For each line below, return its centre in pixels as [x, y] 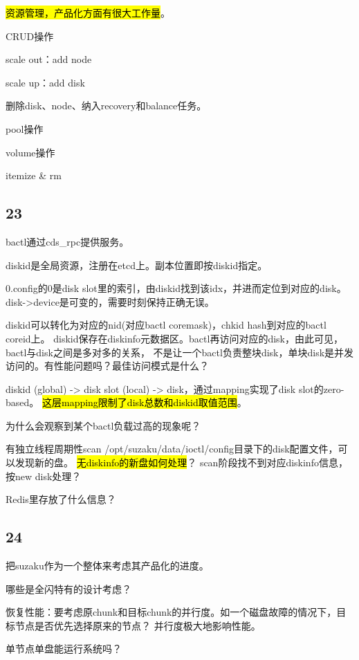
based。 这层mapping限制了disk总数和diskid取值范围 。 [126, 402]
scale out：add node [49, 59]
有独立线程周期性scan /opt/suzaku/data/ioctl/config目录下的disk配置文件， [172, 449]
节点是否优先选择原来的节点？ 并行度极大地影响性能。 [138, 625]
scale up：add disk [45, 82]
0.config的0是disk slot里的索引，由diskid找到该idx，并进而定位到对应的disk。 [176, 288]
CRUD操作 [30, 36]
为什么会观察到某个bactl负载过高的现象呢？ [103, 425]
